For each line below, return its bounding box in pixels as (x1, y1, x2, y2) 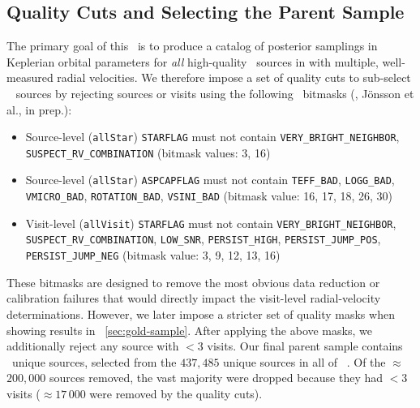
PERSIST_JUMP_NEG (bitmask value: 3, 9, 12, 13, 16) (25, 247, 281, 264)
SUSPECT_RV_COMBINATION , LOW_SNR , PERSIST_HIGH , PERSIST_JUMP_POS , (25, 230, 381, 247)
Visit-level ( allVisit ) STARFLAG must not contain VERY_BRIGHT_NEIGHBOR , (25, 214, 396, 231)
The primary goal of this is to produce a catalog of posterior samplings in (6, 37, 378, 54)
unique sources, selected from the (11, 353, 177, 370)
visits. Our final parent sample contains (207, 337, 403, 354)
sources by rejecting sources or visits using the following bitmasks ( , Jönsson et (15, 84, 414, 101)
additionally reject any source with (6, 337, 179, 354)
